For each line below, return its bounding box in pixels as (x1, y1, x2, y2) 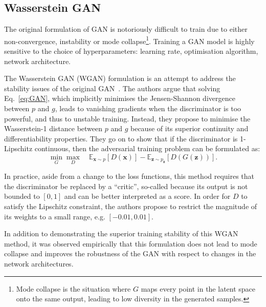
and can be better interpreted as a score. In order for (64, 191, 231, 201)
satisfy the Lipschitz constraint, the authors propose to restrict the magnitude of (4, 200, 257, 211)
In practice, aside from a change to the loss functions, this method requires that (4, 171, 255, 181)
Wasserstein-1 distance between (4, 123, 103, 134)
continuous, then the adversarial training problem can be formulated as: (34, 143, 260, 154)
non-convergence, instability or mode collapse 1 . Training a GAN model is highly (4, 34, 255, 46)
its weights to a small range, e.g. (4, 211, 105, 221)
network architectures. (4, 258, 74, 269)
